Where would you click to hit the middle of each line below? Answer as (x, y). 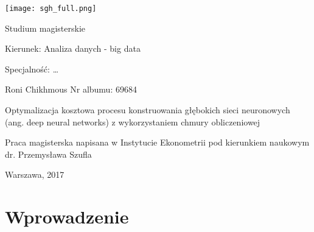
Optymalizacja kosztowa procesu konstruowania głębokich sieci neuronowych (148, 110)
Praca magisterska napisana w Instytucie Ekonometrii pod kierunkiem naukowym (157, 142)
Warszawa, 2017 (35, 174)
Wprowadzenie (67, 216)
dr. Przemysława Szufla (48, 154)
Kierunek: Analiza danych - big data (73, 48)
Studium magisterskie (45, 28)
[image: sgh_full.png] (51, 9)
